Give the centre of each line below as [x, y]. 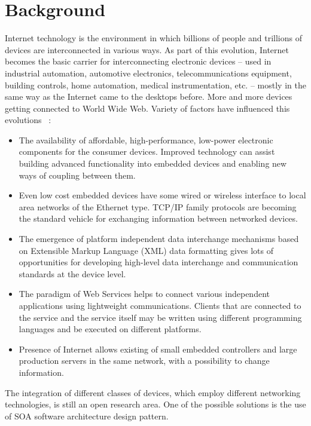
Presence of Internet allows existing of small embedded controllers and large [158, 349]
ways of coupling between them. [77, 175]
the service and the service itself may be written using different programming [160, 317]
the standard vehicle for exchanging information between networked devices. [158, 218]
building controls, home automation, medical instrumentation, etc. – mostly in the [155, 85]
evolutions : [28, 120]
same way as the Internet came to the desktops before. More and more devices [149, 96]
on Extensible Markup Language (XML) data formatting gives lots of [146, 250]
